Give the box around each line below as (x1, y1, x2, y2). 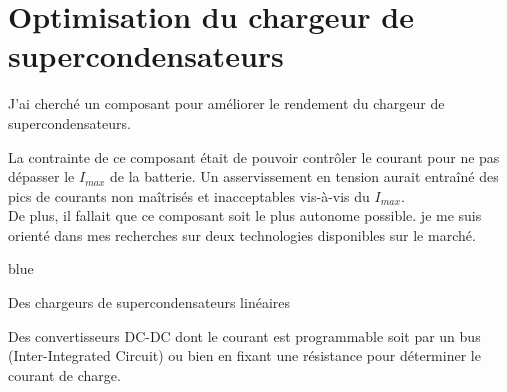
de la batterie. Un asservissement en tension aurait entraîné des (109, 166, 499, 187)
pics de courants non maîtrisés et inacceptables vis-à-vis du (8, 185, 370, 206)
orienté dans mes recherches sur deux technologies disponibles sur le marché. (8, 224, 476, 245)
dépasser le (8, 166, 75, 187)
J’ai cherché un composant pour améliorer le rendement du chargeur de (8, 93, 445, 114)
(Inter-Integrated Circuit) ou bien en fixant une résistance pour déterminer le (8, 345, 481, 366)
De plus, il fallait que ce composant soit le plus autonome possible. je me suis (8, 205, 482, 226)
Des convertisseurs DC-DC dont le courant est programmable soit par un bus (8, 325, 481, 346)
